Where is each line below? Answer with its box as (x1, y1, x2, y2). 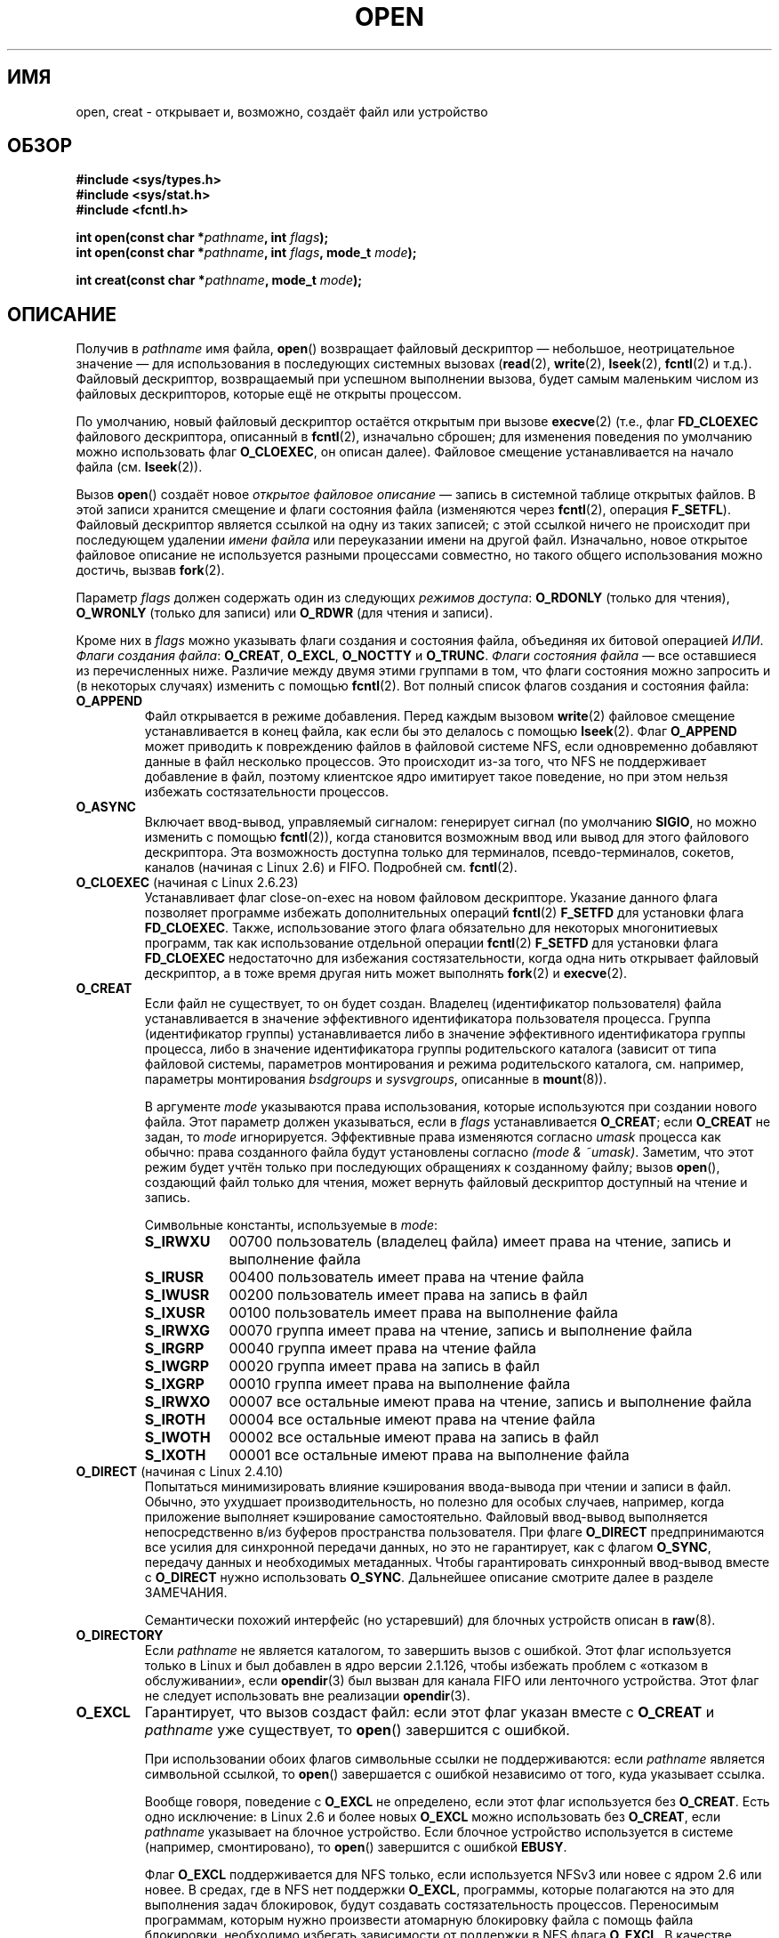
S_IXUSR (144, 1304, 205, 1322)
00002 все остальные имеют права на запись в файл (229, 1428, 599, 1447)
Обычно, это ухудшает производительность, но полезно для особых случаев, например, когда (144, 1494, 725, 1510)
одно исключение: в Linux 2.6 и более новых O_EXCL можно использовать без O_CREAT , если (144, 1809, 721, 1825)
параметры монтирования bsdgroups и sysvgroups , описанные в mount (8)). (144, 1071, 607, 1087)
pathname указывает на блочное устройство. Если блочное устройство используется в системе (144, 1824, 734, 1840)
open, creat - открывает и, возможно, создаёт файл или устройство (76, 103, 488, 119)
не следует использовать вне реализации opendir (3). (144, 1688, 470, 1704)
